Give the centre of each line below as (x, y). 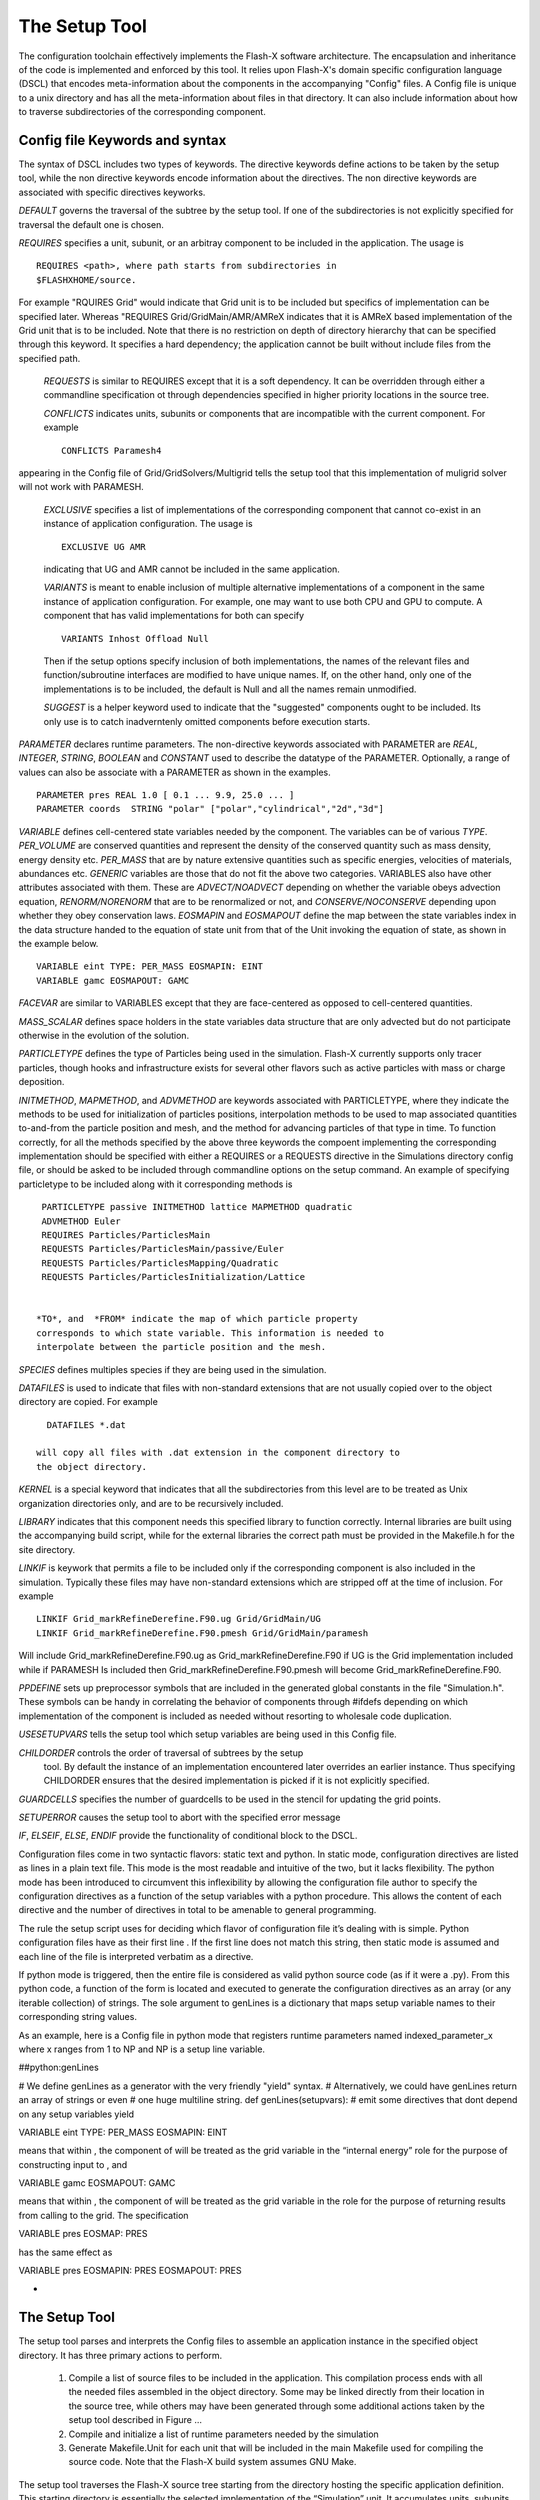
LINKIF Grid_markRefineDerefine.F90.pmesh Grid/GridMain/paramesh (202, 1633)
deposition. (41, 1082)
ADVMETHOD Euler (81, 1221)
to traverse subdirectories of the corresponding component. (142, 112)
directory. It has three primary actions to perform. (120, 2355)
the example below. (58, 943)
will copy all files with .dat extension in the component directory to (218, 1453)
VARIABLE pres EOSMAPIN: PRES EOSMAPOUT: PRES (130, 2271)
